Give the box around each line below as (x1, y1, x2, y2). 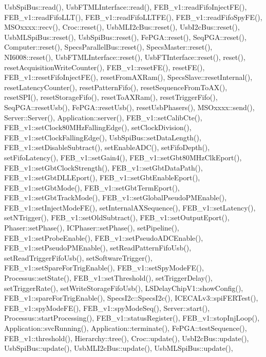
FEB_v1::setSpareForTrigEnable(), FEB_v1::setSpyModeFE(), (4, 262, 204, 273)
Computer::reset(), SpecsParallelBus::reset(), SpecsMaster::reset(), (4, 41, 213, 52)
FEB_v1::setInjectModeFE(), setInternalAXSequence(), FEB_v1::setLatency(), (4, 202, 256, 213)
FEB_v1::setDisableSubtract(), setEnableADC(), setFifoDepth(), (4, 142, 210, 153)
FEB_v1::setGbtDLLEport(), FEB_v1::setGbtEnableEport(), (4, 172, 200, 183)
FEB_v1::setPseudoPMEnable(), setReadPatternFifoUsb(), (4, 242, 192, 253)
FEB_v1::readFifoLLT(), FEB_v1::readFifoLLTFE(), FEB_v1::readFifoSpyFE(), (4, 11, 262, 22)
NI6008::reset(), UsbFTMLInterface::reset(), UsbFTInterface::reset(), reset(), (4, 51, 245, 62)
